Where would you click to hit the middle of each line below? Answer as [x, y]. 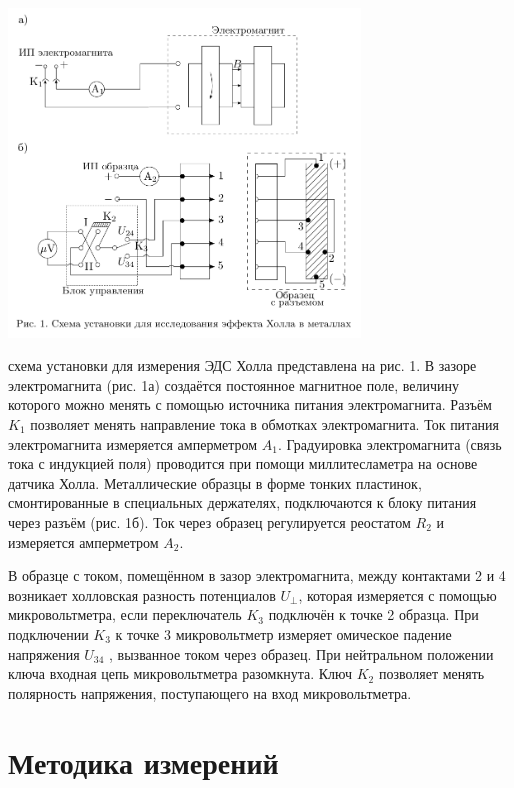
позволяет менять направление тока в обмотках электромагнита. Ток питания [265, 424]
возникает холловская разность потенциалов [142, 594]
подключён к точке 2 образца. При [373, 614]
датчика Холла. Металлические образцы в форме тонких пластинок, [215, 482]
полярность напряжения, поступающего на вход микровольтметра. [210, 692]
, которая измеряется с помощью [397, 594]
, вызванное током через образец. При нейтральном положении [301, 653]
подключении [48, 633]
